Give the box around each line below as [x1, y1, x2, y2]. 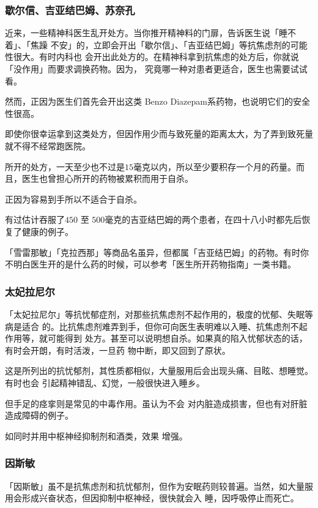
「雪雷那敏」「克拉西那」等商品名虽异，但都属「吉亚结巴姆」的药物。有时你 [5, 245, 309, 258]
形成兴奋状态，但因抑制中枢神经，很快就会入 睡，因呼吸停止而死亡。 [21, 491, 299, 504]
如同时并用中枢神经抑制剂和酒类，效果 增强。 [5, 429, 188, 442]
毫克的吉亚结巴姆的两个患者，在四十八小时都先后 [105, 213, 302, 226]
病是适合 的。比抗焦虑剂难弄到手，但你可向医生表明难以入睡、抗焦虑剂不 [5, 319, 299, 332]
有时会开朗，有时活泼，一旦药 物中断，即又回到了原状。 [5, 343, 231, 356]
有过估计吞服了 [5, 213, 65, 226]
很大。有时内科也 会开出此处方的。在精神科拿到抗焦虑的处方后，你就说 [13, 50, 299, 63]
